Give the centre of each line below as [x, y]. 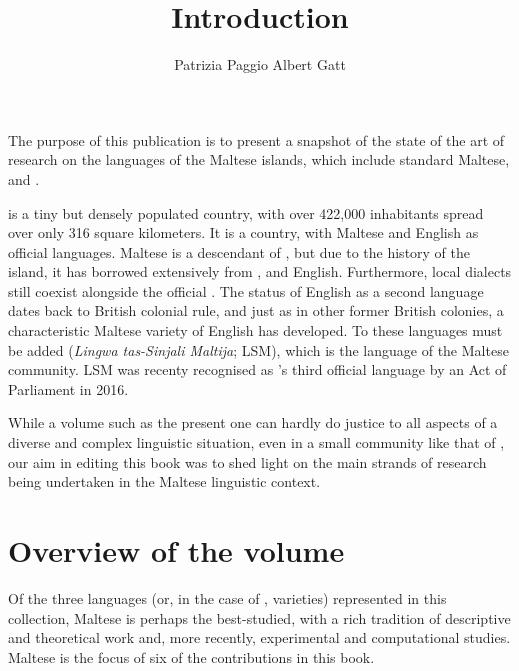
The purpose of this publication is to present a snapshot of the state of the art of [256, 139]
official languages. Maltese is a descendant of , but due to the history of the [239, 251]
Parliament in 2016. [68, 388]
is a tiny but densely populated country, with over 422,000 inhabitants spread [246, 212]
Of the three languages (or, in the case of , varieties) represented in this [227, 597]
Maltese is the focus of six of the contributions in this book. [191, 656]
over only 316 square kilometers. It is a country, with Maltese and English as [243, 232]
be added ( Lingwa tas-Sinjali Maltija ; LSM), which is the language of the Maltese [258, 349]
